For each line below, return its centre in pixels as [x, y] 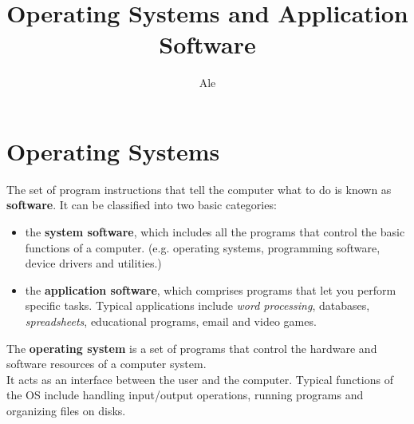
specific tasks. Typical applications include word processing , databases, [197, 305]
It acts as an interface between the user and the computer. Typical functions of [200, 379]
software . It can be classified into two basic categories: [142, 205]
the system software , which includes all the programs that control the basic [215, 232]
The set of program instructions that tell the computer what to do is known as [199, 189]
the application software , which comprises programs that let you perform [211, 289]
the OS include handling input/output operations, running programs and [185, 395]
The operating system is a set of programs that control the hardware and [192, 348]
